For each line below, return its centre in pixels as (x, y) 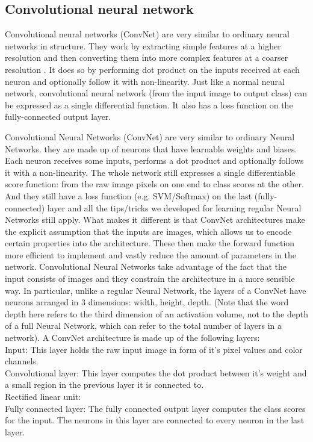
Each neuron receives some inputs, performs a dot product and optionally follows (154, 160)
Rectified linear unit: (43, 397)
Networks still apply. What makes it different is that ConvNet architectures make (155, 219)
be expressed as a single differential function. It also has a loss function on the (149, 104)
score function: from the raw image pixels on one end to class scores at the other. (154, 184)
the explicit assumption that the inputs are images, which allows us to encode (148, 231)
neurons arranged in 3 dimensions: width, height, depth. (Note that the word (147, 302)
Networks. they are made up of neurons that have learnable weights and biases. (151, 148)
